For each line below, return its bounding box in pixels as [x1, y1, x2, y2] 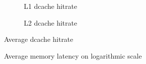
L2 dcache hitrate [24, 17, 77, 28]
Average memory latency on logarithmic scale [4, 50, 142, 61]
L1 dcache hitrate [24, 1, 77, 11]
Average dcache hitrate [4, 34, 73, 44]
